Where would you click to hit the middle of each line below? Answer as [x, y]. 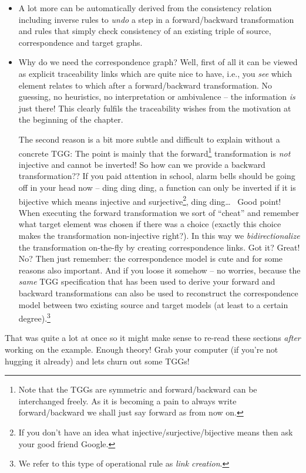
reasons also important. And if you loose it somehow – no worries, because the [159, 270]
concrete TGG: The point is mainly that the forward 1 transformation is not [154, 152]
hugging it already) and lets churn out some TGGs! [97, 361]
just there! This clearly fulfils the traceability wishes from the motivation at [155, 108]
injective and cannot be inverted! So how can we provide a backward [142, 164]
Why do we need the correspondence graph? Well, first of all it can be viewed [158, 62]
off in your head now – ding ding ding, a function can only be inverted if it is [157, 187]
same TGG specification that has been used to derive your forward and [147, 281]
